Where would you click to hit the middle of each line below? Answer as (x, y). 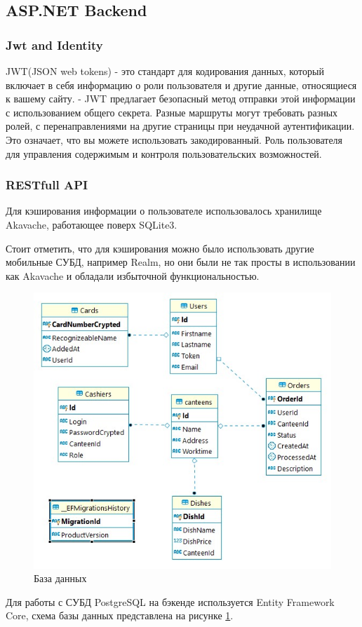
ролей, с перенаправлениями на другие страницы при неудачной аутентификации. (180, 126)
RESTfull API (47, 185)
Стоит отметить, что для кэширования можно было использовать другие (160, 248)
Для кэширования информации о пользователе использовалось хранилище (164, 211)
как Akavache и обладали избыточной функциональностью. (133, 275)
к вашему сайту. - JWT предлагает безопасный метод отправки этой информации (181, 99)
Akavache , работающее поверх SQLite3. (92, 224)
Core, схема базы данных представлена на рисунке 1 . (120, 615)
